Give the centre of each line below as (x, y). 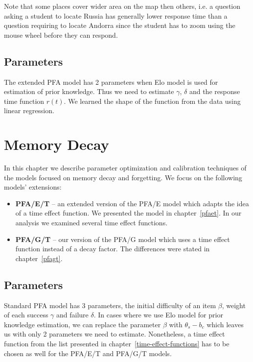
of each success (26, 315)
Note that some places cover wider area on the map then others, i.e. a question (122, 6)
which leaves (225, 324)
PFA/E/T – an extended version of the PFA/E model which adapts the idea (132, 203)
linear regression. (29, 110)
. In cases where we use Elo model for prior (158, 315)
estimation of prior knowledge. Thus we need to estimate (89, 91)
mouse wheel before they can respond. (61, 35)
